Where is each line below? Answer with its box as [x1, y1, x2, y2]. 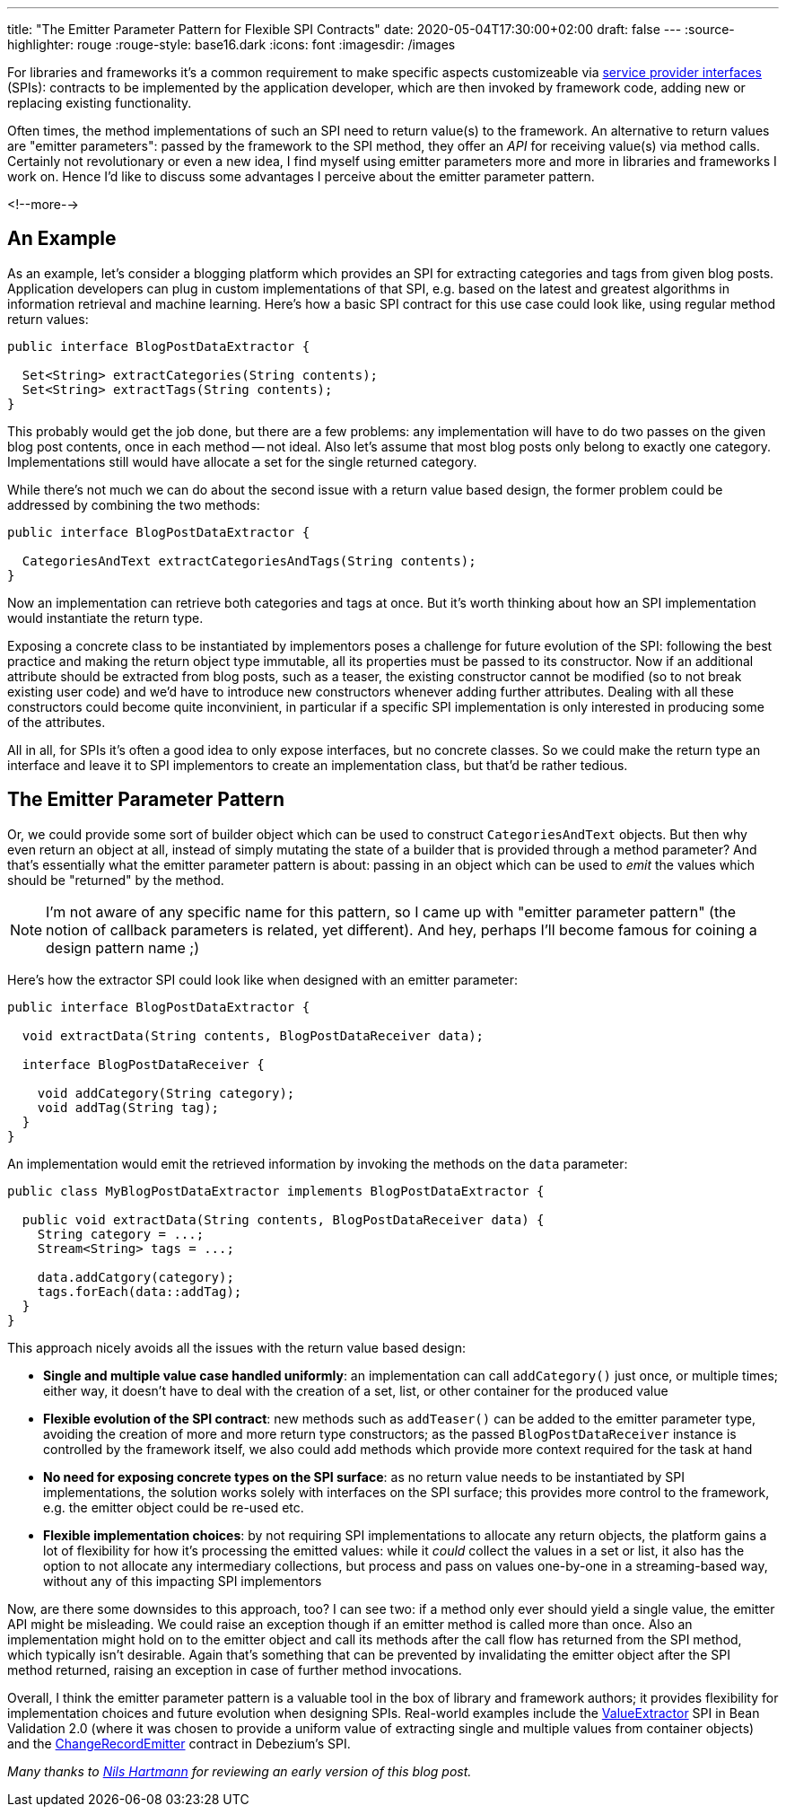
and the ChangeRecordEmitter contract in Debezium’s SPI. [7, 1735, 351, 1751]
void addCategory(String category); [37, 1085, 295, 1100]
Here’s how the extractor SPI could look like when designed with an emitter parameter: [7, 971, 518, 987]
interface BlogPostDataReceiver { [22, 1056, 265, 1072]
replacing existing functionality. [7, 95, 192, 110]
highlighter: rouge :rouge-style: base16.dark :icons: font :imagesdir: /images [7, 37, 456, 52]
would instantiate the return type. [7, 609, 204, 626]
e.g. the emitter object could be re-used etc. [43, 1499, 304, 1515]
